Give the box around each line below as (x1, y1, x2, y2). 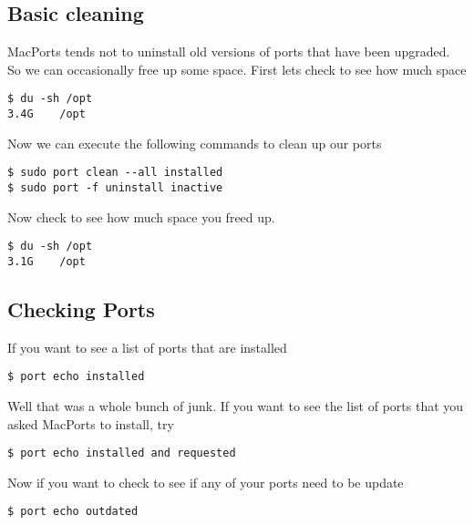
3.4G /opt (7, 108, 86, 121)
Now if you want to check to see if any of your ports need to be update (7, 472, 404, 491)
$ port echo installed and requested (7, 447, 236, 460)
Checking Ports (7, 294, 155, 323)
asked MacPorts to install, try (7, 414, 174, 433)
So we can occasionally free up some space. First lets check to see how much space (7, 59, 467, 78)
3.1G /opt (7, 254, 86, 268)
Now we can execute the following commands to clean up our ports (7, 133, 382, 152)
